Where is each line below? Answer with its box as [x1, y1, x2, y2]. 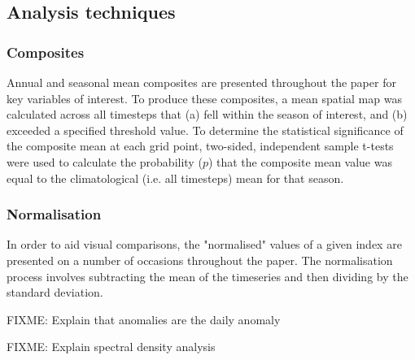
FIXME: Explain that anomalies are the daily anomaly [7, 310, 281, 327]
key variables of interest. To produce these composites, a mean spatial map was [7, 89, 402, 106]
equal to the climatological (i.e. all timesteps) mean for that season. [7, 169, 344, 186]
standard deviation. [7, 284, 103, 301]
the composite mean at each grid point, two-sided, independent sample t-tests [7, 137, 394, 154]
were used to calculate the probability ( [7, 153, 203, 170]
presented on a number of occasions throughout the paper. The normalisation [7, 251, 393, 268]
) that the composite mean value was [207, 153, 392, 170]
